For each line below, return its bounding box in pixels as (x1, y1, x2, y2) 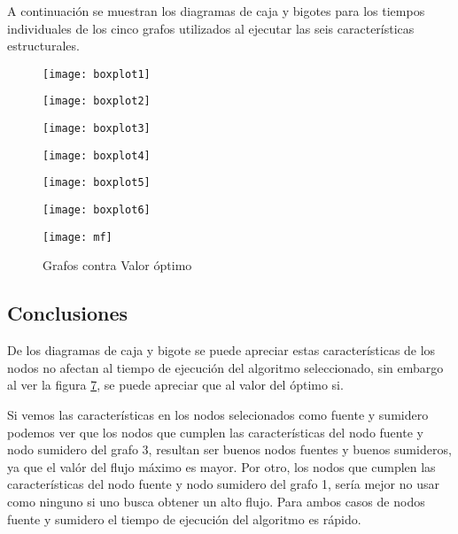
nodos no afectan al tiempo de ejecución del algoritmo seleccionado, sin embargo (7, 358, 444, 376)
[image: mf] (43, 230, 113, 244)
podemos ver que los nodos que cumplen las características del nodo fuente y (7, 422, 423, 441)
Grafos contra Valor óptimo (43, 256, 192, 275)
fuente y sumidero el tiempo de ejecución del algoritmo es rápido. (7, 509, 361, 528)
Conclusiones (7, 299, 128, 327)
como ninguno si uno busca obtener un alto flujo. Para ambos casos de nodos (7, 491, 425, 510)
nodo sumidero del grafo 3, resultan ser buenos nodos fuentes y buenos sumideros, (7, 440, 452, 459)
